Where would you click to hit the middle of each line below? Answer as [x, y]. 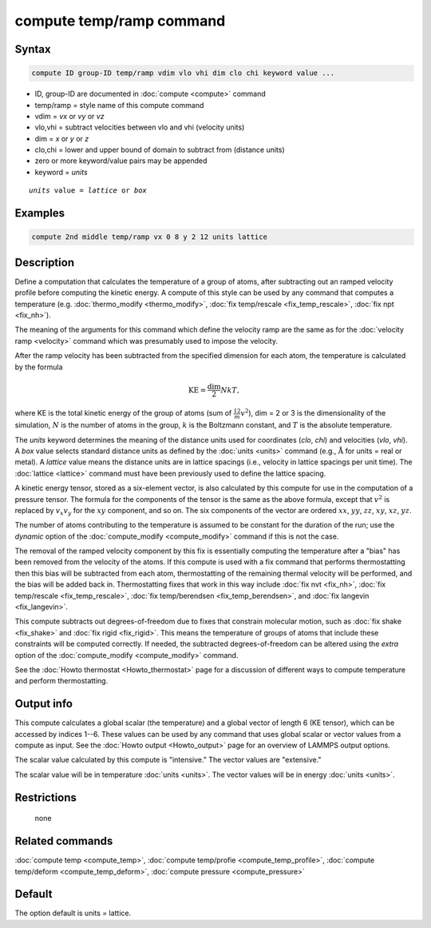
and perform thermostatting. [61, 681]
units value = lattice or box [88, 191]
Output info [44, 704]
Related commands [64, 841]
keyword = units [61, 172]
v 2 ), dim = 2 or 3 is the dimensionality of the [313, 413]
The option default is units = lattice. [73, 913]
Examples [40, 213]
